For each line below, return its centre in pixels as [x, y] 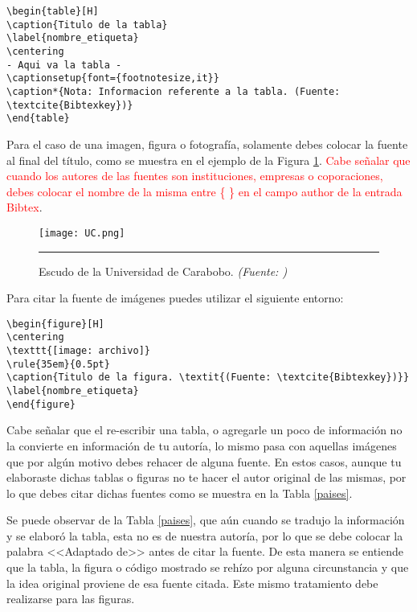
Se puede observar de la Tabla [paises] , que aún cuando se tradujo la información [206, 520]
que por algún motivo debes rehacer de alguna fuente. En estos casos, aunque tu [204, 461]
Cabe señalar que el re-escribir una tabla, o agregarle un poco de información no [204, 430]
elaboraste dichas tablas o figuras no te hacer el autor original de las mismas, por [206, 477]
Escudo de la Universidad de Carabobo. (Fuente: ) [163, 271]
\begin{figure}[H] [55, 324]
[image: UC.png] [82, 233]
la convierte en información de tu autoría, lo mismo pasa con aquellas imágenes [202, 445]
